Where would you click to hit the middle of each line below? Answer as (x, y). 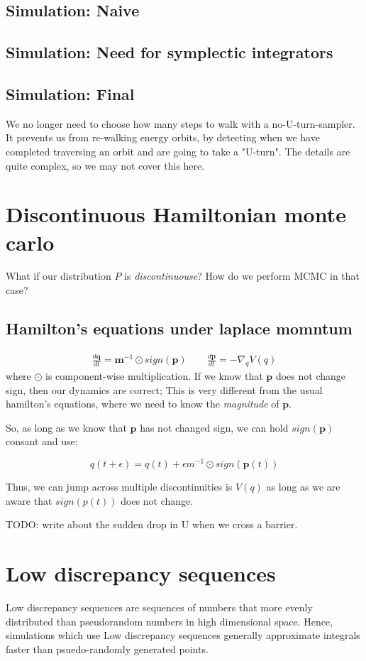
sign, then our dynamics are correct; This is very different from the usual (164, 389)
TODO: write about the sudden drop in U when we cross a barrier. (152, 524)
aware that (29, 500)
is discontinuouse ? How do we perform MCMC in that (242, 276)
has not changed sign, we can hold (214, 427)
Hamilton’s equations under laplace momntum (179, 328)
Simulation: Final (70, 93)
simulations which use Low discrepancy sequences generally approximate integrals (183, 635)
